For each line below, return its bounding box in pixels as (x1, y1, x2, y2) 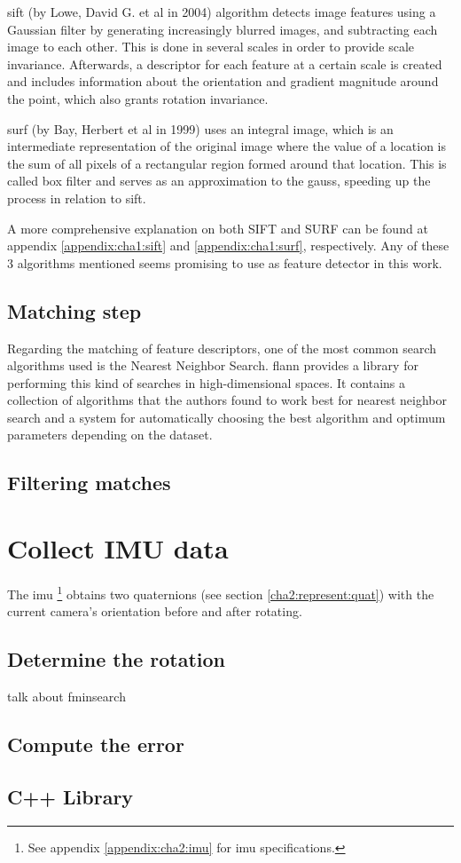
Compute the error (7, 731, 184, 758)
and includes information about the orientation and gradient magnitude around (7, 72, 439, 91)
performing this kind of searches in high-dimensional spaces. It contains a (7, 373, 406, 392)
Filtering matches (7, 469, 171, 496)
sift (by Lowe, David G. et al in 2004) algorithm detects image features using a (7, 3, 436, 20)
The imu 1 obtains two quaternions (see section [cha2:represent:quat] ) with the (7, 582, 434, 603)
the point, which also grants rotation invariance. (7, 89, 269, 107)
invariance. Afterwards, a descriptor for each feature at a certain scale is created (7, 54, 442, 73)
